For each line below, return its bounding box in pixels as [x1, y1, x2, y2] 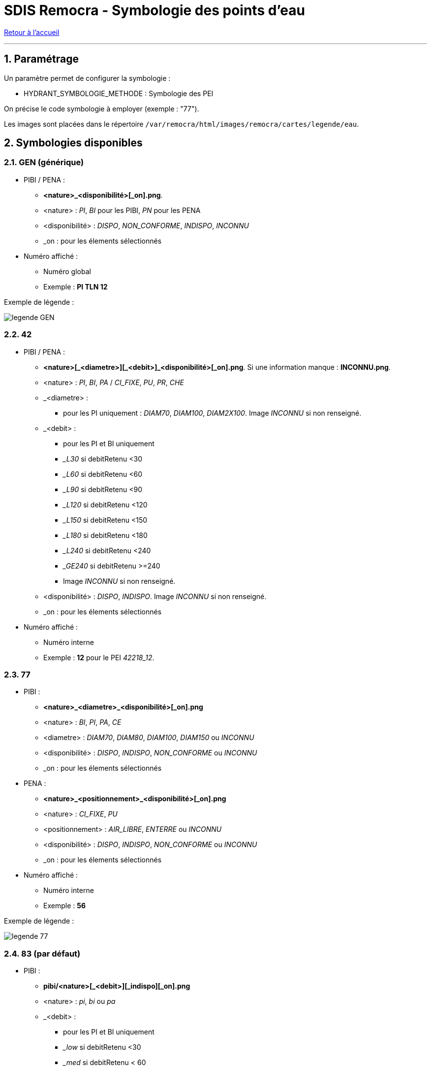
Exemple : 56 [43, 901, 86, 910]
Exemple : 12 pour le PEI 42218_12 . [43, 653, 154, 662]
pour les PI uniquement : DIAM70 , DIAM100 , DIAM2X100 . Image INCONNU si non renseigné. [63, 408, 362, 417]
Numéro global [43, 267, 91, 276]
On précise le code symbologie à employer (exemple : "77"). [4, 104, 199, 113]
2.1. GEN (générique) [4, 157, 84, 168]
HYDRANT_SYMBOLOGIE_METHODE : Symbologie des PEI [24, 89, 214, 98]
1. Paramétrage [4, 53, 79, 66]
